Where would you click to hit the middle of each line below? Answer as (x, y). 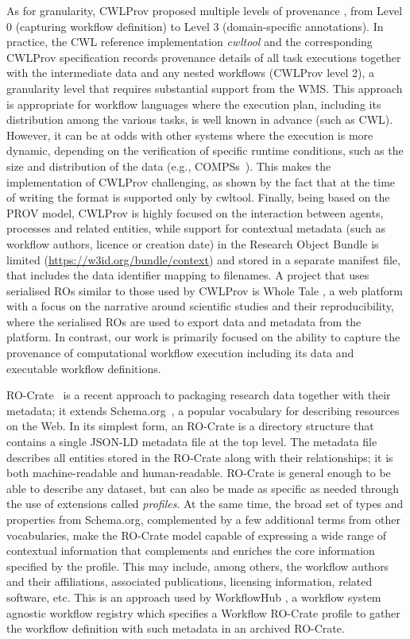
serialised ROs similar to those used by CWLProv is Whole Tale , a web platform (205, 290)
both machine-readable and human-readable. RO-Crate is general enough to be (199, 473)
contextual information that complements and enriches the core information (191, 550)
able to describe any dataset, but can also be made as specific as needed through (203, 488)
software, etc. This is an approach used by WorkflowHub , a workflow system (194, 597)
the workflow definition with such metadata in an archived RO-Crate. (176, 628)
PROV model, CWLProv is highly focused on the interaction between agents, (195, 212)
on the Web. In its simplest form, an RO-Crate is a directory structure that (190, 426)
